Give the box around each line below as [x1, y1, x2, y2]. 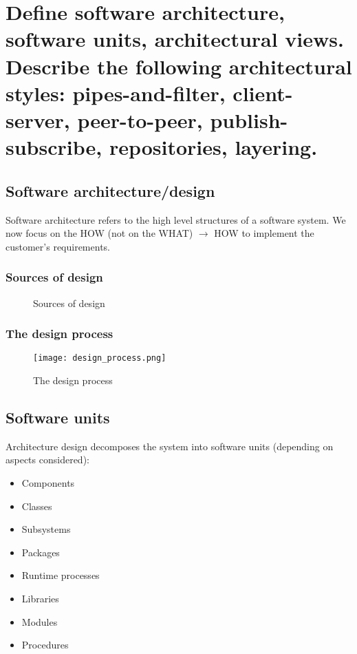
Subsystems [21, 522, 71, 536]
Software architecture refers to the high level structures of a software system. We [6, 212, 346, 226]
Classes [21, 498, 52, 513]
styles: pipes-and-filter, [6, 78, 226, 107]
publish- [210, 105, 288, 134]
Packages [21, 545, 60, 559]
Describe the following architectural [6, 52, 352, 80]
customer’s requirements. [6, 239, 110, 253]
